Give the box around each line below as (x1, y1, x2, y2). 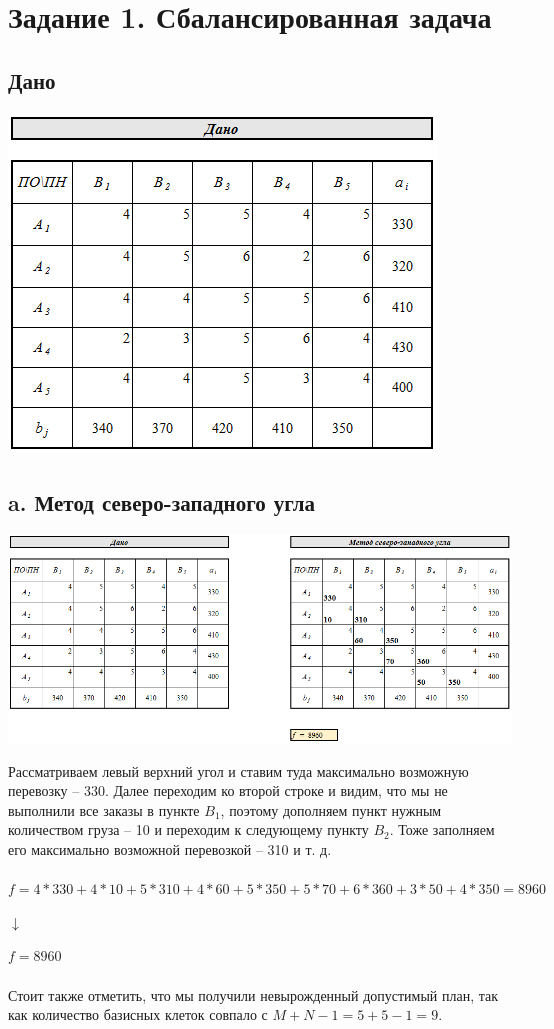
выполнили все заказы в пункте (8, 799, 200, 820)
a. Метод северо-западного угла (8, 486, 316, 517)
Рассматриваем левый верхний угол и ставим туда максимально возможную (8, 760, 469, 781)
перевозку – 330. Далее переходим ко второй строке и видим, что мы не (8, 780, 448, 801)
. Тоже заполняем (389, 819, 495, 840)
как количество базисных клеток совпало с (8, 1004, 268, 1025)
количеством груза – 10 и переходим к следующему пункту (8, 819, 369, 840)
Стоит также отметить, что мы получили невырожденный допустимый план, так (8, 984, 499, 1005)
